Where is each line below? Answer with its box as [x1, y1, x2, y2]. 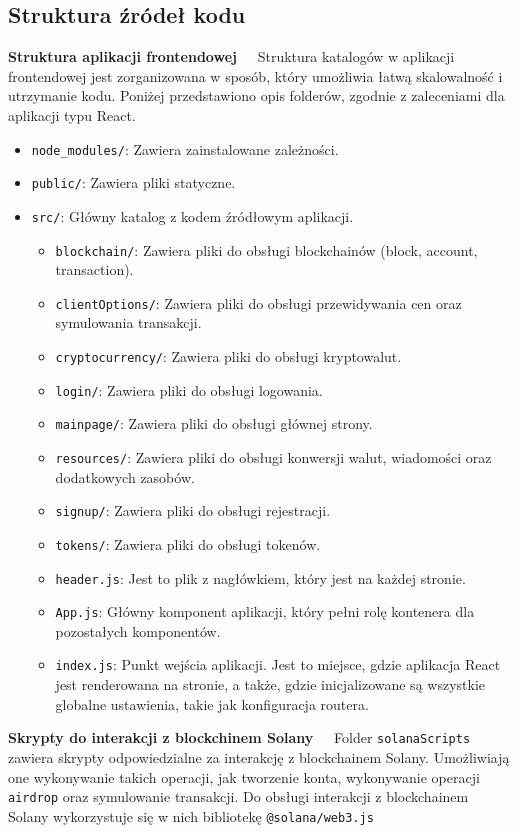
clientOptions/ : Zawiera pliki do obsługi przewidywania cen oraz [55, 292, 462, 313]
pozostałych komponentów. [55, 620, 221, 641]
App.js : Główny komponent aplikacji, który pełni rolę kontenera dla [55, 601, 475, 622]
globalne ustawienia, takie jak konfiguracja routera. [55, 693, 369, 714]
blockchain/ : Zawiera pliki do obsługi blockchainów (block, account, [55, 239, 478, 260]
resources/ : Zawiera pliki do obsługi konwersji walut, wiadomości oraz [55, 447, 492, 468]
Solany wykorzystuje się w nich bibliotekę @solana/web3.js [8, 805, 374, 826]
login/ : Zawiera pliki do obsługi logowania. [55, 379, 323, 400]
